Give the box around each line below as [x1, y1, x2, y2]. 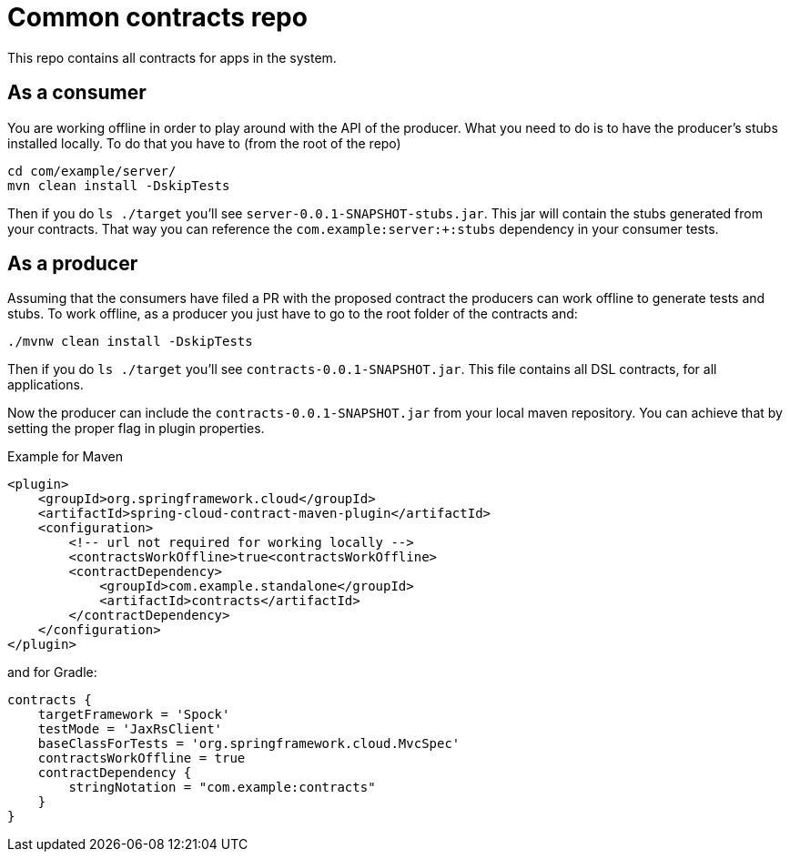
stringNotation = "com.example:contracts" [68, 780, 376, 795]
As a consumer [7, 81, 147, 105]
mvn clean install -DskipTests [7, 177, 230, 193]
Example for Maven [7, 449, 123, 465]
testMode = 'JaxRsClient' [37, 722, 223, 737]
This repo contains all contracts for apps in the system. [7, 49, 337, 66]
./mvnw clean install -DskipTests [7, 334, 253, 349]
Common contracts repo [7, 2, 308, 33]
